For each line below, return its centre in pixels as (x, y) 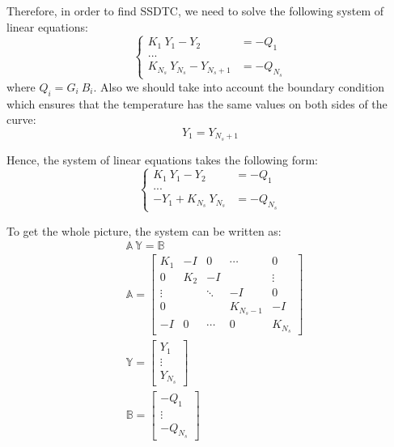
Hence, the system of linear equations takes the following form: (162, 159)
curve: (21, 119)
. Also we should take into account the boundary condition (239, 86)
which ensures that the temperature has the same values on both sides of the (197, 103)
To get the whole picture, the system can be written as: (144, 230)
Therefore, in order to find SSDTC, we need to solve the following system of (195, 11)
